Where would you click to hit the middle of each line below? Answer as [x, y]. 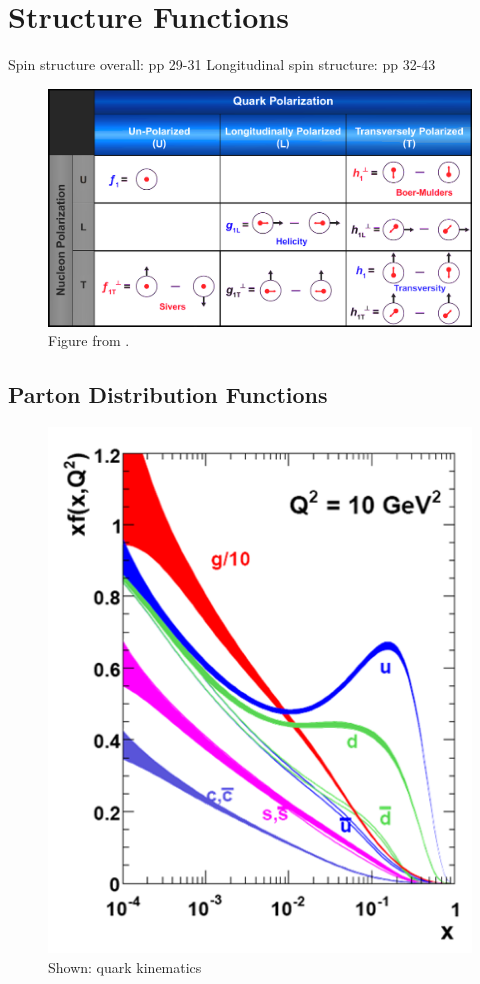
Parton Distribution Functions [168, 394]
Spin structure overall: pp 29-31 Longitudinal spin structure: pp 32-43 [222, 64]
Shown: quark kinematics [125, 966]
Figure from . [89, 340]
